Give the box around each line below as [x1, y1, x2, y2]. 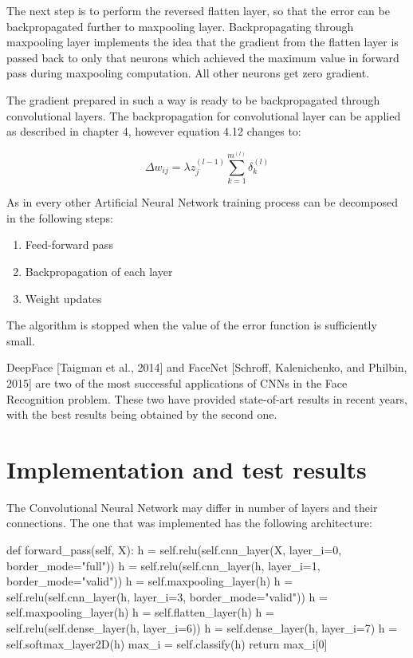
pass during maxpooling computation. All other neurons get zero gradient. [6, 65, 370, 81]
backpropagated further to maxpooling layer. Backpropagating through [6, 18, 354, 34]
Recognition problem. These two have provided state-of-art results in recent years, [6, 390, 407, 407]
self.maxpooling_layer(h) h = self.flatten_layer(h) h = [6, 604, 274, 621]
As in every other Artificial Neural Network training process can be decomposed [6, 194, 398, 211]
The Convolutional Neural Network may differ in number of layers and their [6, 498, 378, 515]
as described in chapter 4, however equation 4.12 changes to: [6, 123, 301, 140]
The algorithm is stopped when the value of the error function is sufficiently [6, 317, 377, 333]
